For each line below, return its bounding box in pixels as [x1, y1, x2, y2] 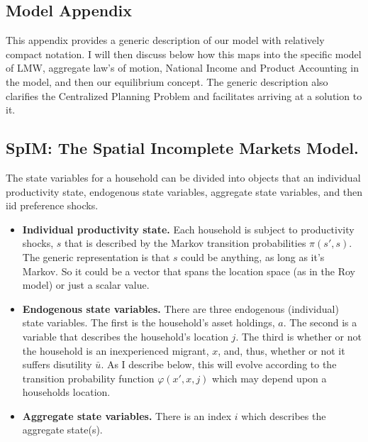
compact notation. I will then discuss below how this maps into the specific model [6, 46, 362, 61]
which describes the [241, 408, 326, 423]
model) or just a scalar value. [22, 277, 150, 292]
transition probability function [22, 370, 155, 385]
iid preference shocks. [6, 198, 99, 213]
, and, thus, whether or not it [218, 343, 345, 358]
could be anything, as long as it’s [181, 249, 325, 264]
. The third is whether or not [235, 328, 362, 343]
